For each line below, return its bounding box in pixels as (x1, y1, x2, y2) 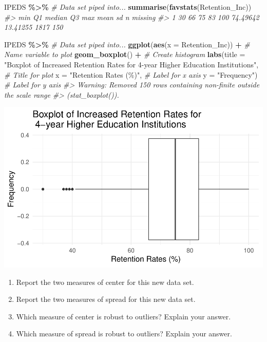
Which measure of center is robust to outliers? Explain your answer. (16, 311, 231, 321)
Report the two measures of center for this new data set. (16, 276, 194, 287)
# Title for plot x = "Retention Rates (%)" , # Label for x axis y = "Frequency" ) (4, 69, 258, 80)
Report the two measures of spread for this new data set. (16, 294, 196, 304)
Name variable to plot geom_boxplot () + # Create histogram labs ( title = (4, 49, 245, 60)
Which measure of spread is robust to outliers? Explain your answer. (16, 328, 232, 339)
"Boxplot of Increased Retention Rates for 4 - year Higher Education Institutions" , (4, 59, 259, 69)
